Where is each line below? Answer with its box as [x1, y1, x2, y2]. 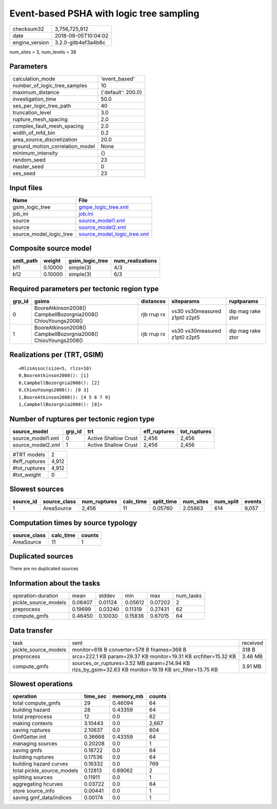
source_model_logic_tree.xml [78, 230, 149, 238]
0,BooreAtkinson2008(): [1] [18, 373, 89, 379]
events [244, 498, 262, 505]
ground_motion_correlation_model [12, 143, 95, 150]
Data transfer [9, 626, 53, 635]
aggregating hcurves [12, 781, 63, 788]
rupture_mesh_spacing [12, 116, 68, 123]
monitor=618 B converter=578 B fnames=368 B [72, 646, 187, 653]
